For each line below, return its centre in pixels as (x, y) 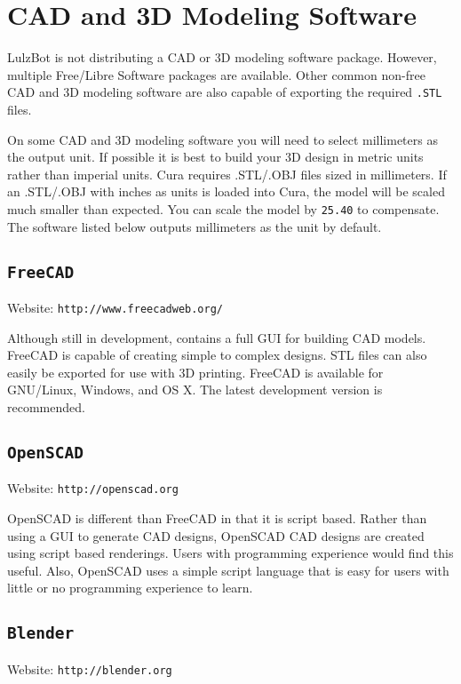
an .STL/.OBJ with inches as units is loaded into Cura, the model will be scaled (226, 191)
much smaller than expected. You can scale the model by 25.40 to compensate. (223, 208)
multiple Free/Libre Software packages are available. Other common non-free (216, 74)
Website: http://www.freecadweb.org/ (115, 307)
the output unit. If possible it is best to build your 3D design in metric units (215, 157)
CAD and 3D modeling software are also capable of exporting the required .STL (225, 92)
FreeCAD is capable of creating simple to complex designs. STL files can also (217, 355)
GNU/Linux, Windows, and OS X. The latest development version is (195, 390)
